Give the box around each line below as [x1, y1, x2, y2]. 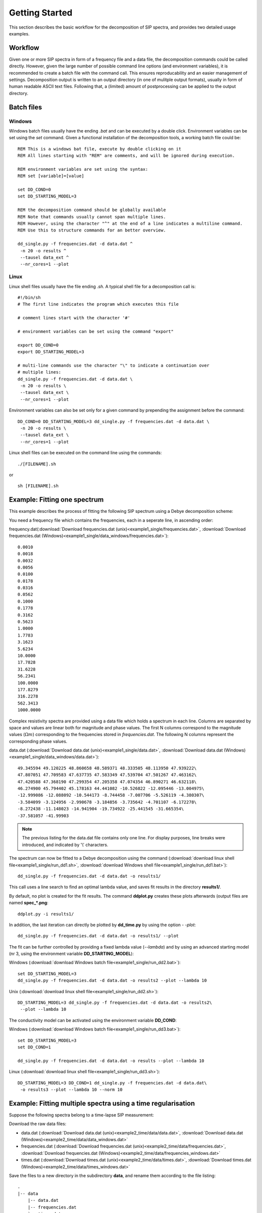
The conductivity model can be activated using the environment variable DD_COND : [9, 1017, 177, 1023]
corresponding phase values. [9, 738, 67, 744]
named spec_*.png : [9, 900, 49, 906]
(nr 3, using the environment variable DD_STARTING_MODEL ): [9, 951, 134, 957]
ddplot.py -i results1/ [17, 911, 74, 917]
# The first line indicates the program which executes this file [17, 301, 179, 307]
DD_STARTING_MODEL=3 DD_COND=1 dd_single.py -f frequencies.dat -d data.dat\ [17, 1080, 207, 1085]
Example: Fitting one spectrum [9, 495, 104, 504]
